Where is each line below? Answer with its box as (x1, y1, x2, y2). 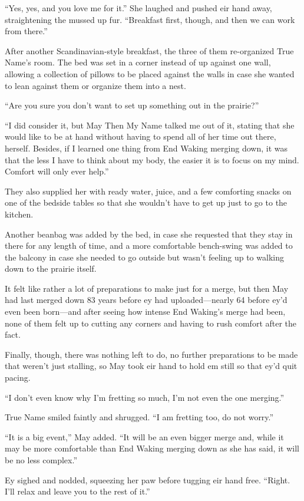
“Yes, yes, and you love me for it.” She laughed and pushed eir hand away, (5, 2, 272, 14)
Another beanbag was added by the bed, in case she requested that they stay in (5, 228, 293, 240)
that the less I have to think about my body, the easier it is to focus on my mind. (5, 153, 299, 166)
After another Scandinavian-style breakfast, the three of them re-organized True (5, 44, 294, 57)
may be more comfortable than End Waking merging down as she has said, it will (5, 442, 299, 454)
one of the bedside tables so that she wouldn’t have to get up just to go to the (5, 196, 288, 209)
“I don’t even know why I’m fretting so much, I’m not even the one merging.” (5, 391, 285, 403)
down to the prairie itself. (5, 262, 97, 275)
